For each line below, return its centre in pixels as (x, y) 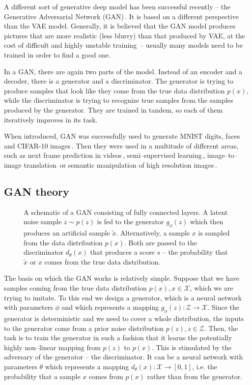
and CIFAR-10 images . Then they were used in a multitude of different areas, (121, 145)
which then (207, 222)
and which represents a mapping (110, 307)
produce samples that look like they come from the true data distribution (114, 90)
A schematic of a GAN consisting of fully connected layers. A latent (126, 212)
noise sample (43, 222)
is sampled (214, 233)
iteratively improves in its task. (51, 119)
